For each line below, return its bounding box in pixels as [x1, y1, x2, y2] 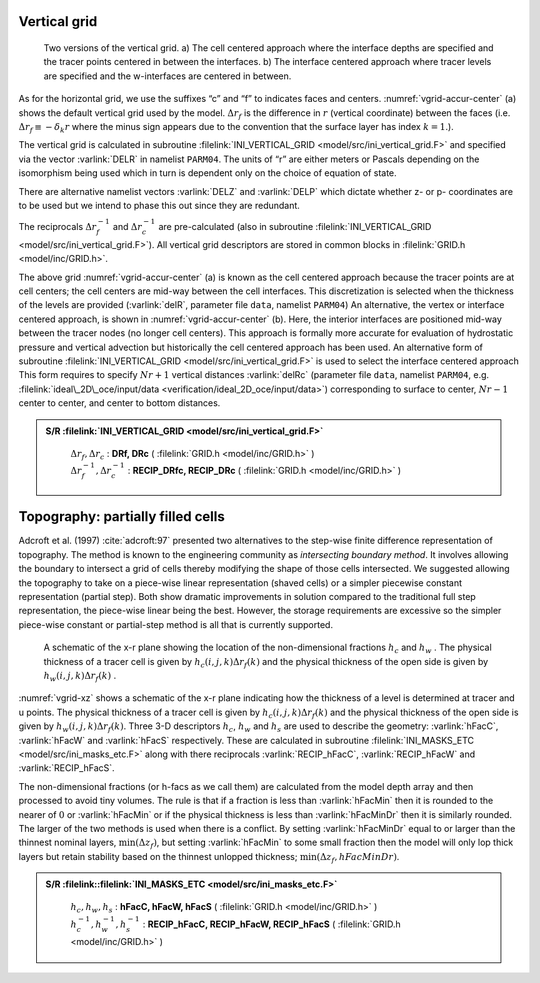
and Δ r [112, 221, 143, 233]
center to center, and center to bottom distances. [18, 397, 221, 409]
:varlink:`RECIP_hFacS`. [18, 762, 115, 774]
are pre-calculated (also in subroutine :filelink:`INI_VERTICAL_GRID [158, 221, 432, 233]
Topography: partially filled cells [18, 508, 225, 525]
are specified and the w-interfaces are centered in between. [43, 70, 292, 82]
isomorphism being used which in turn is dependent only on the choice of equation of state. [18, 167, 397, 179]
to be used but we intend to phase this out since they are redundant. [18, 199, 300, 211]
